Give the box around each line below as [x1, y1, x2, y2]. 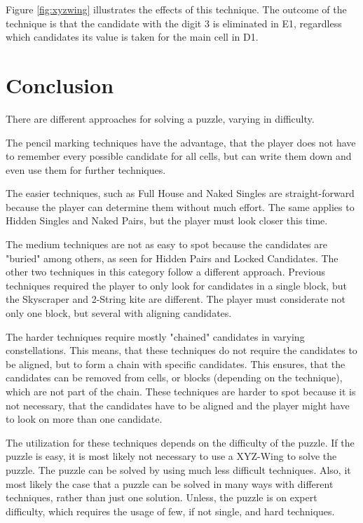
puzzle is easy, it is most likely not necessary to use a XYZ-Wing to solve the [6, 449, 337, 463]
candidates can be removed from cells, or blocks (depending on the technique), [6, 370, 343, 385]
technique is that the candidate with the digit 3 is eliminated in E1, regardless [6, 15, 342, 30]
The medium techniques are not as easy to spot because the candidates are [6, 237, 327, 252]
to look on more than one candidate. [6, 412, 163, 426]
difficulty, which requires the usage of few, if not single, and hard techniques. [6, 503, 335, 518]
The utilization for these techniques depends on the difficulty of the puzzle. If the [6, 435, 355, 449]
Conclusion [6, 70, 114, 99]
